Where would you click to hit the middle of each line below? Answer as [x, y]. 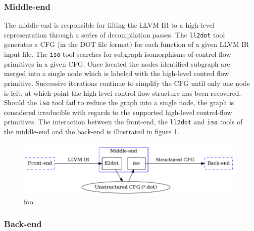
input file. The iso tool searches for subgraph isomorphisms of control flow [118, 54]
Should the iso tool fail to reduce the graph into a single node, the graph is [119, 102]
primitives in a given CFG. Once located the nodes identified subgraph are [117, 63]
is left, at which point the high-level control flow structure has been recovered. [123, 93]
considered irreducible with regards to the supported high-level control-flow [118, 112]
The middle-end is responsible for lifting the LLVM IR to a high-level [109, 25]
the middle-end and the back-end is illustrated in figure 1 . [92, 131]
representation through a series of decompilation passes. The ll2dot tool [115, 34]
